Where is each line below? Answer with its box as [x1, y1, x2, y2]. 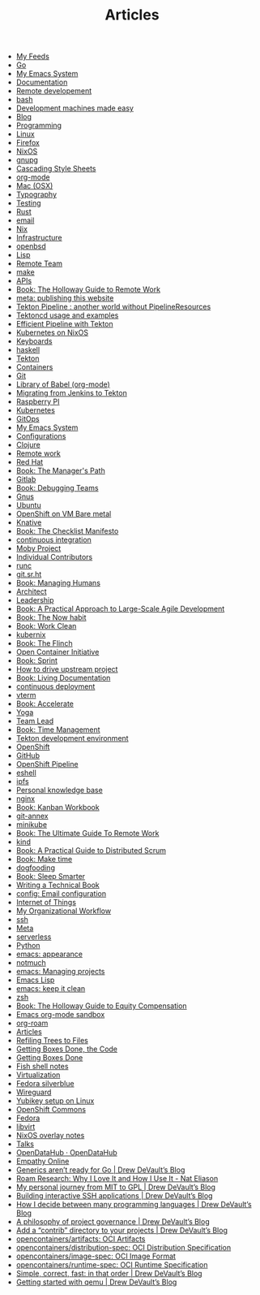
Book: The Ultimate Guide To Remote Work [15, 829, 160, 838]
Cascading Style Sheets [15, 164, 96, 174]
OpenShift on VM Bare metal [15, 509, 112, 519]
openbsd [15, 241, 46, 251]
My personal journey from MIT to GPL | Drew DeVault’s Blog [15, 1182, 216, 1192]
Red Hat [15, 457, 44, 467]
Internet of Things [15, 898, 77, 907]
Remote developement [15, 86, 92, 96]
